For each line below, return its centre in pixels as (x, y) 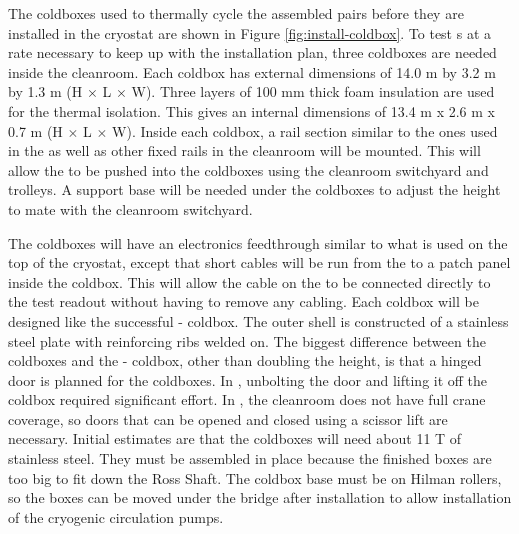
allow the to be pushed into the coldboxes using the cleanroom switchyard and (248, 169)
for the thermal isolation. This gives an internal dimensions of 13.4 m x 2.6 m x (251, 110)
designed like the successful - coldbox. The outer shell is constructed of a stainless (258, 320)
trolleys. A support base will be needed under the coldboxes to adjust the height (254, 189)
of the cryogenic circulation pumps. (116, 516)
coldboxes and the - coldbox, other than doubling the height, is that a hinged (245, 360)
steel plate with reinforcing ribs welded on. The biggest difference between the (247, 340)
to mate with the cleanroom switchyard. (130, 208)
